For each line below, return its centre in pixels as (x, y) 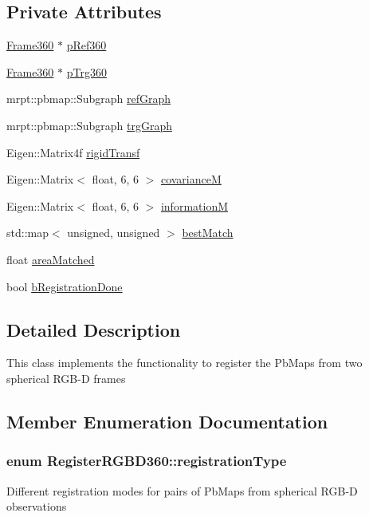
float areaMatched (51, 259)
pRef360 (86, 45)
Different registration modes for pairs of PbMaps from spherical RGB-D (182, 490)
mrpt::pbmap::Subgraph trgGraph (90, 125)
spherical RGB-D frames (66, 378)
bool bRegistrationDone (65, 286)
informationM (194, 205)
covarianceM (191, 179)
